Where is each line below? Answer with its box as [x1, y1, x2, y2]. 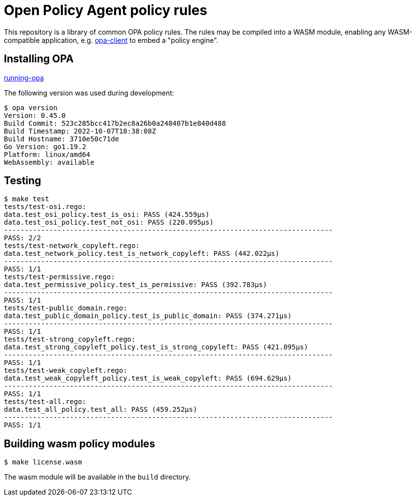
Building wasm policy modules [4, 437, 155, 450]
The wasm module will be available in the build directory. [4, 473, 191, 481]
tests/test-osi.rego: [4, 203, 86, 211]
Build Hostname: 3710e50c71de [4, 135, 119, 143]
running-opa [4, 73, 44, 82]
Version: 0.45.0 [4, 111, 66, 119]
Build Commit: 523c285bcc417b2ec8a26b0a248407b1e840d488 [4, 119, 226, 127]
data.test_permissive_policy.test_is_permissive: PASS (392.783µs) [4, 281, 267, 289]
